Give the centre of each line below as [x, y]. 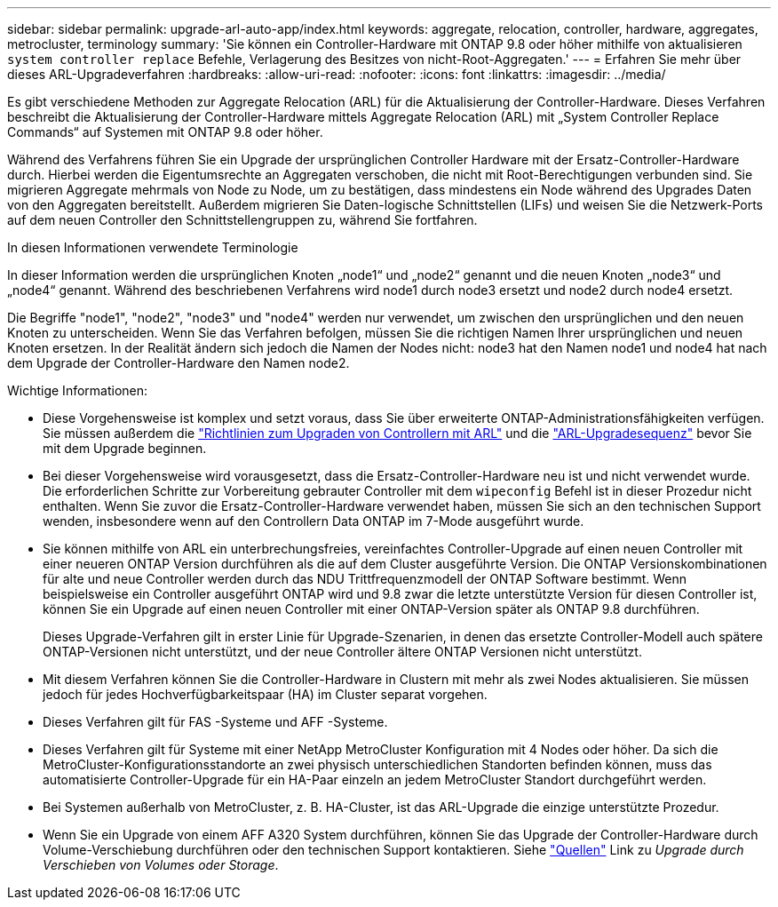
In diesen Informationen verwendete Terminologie [153, 247]
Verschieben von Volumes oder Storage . [161, 865]
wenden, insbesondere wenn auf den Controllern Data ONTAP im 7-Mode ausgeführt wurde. [314, 521]
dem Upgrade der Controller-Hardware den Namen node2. [179, 363]
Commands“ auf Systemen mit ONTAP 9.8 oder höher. [165, 132]
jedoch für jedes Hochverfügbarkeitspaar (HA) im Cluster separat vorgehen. [265, 694]
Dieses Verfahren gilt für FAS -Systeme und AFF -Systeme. [215, 722]
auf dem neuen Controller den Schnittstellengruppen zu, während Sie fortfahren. [242, 220]
